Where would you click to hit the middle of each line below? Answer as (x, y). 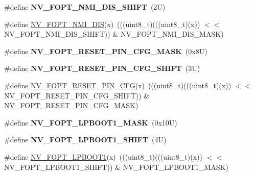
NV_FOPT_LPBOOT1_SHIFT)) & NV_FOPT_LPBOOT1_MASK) (116, 167)
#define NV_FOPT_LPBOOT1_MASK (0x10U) (91, 122)
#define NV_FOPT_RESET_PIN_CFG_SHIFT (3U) (102, 68)
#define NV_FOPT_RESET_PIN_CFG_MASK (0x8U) (106, 51)
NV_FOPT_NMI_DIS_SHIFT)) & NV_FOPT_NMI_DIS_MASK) (114, 34)
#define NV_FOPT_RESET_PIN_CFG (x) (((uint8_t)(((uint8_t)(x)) (118, 85)
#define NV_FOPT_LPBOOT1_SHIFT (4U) (85, 140)
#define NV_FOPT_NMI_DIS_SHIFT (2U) (85, 7)
